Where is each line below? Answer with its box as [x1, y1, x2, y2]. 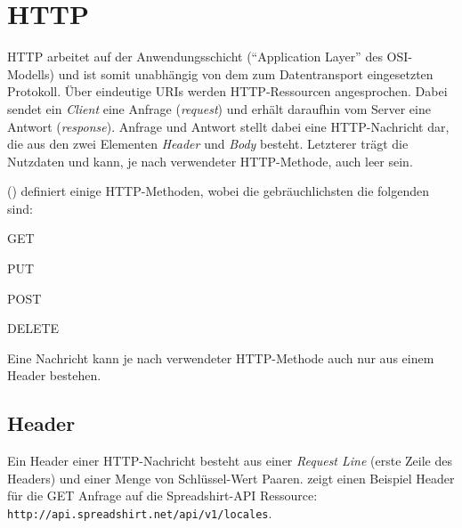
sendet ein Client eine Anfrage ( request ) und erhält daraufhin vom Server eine [7, 99, 431, 118]
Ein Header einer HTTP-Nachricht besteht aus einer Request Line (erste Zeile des [7, 451, 453, 470]
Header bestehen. [7, 366, 101, 385]
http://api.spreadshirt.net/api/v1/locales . [7, 504, 272, 523]
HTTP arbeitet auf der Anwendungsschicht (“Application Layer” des [7, 47, 383, 66]
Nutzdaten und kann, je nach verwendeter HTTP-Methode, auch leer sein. [7, 151, 413, 170]
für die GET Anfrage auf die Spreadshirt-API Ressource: [7, 486, 318, 505]
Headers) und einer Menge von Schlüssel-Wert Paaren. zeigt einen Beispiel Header [7, 468, 455, 487]
